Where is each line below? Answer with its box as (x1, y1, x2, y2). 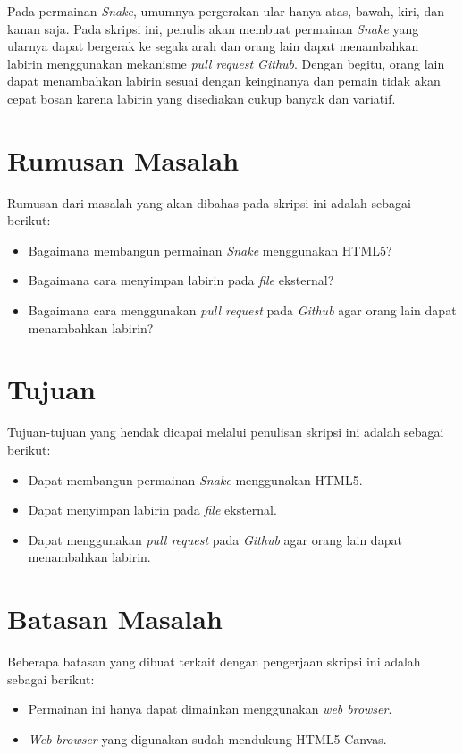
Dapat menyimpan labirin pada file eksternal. (28, 500, 277, 519)
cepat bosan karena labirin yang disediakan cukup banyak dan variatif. (7, 88, 396, 107)
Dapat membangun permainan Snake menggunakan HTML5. (28, 470, 363, 489)
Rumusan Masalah (7, 141, 240, 178)
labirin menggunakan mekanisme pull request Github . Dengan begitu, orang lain (7, 54, 445, 72)
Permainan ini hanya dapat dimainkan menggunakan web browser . (28, 700, 392, 718)
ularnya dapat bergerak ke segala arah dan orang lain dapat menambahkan (7, 37, 419, 55)
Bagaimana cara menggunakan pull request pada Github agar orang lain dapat (28, 301, 457, 320)
